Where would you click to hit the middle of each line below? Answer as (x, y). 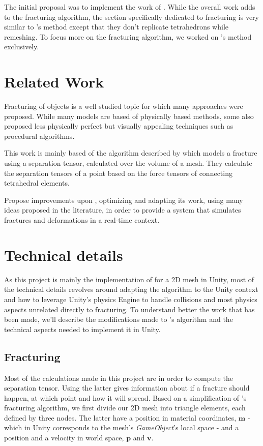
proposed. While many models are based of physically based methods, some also (129, 116)
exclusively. (22, 47)
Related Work (54, 82)
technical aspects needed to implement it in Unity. (82, 329)
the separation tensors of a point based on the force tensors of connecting (118, 173)
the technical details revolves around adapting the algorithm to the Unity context (131, 289)
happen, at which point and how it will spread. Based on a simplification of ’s (125, 397)
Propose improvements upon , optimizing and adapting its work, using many (124, 200)
